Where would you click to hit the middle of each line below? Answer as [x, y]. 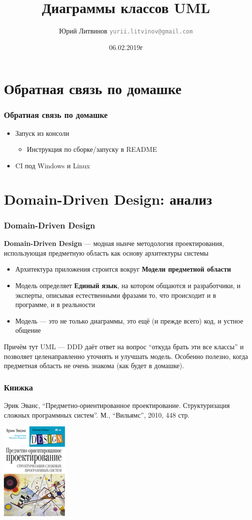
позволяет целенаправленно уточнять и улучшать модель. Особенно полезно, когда [126, 356]
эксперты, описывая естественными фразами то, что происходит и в [116, 295]
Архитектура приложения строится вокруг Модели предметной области [123, 269]
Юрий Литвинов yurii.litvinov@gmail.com [126, 31]
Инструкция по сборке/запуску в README [92, 149]
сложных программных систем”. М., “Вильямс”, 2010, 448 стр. [97, 414]
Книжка [18, 387]
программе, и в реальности [55, 304]
